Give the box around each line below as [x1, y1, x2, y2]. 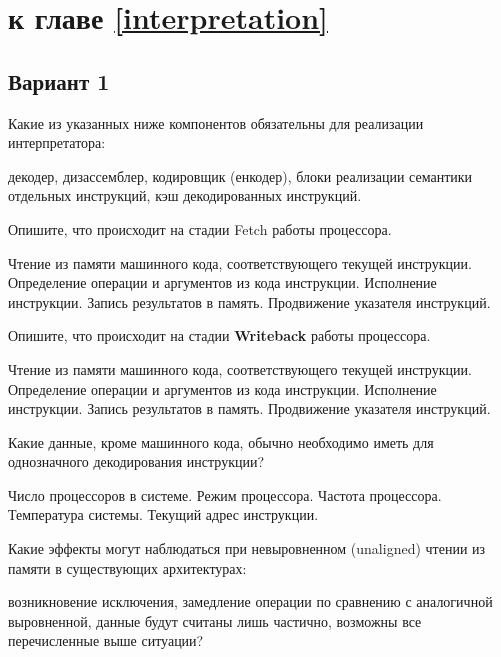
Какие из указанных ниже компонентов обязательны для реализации [8, 112, 424, 133]
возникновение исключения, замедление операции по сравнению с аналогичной [8, 591, 493, 612]
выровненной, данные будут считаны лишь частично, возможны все [8, 610, 422, 631]
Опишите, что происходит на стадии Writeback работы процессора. [8, 325, 431, 346]
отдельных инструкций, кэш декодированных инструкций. [8, 185, 362, 206]
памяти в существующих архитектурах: [8, 557, 247, 578]
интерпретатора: [8, 132, 106, 153]
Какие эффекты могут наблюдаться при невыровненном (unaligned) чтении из [8, 538, 486, 559]
